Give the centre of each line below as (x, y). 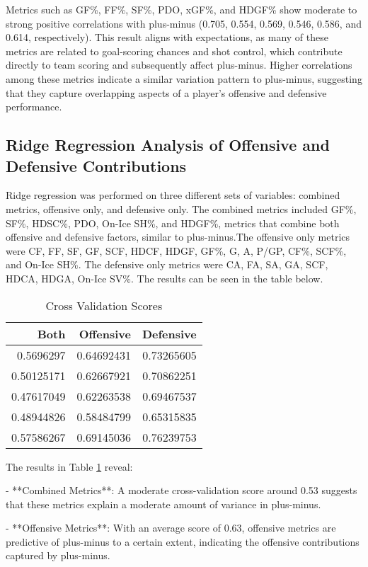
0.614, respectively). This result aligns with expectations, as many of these (167, 37)
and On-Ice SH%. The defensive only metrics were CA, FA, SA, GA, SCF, (167, 264)
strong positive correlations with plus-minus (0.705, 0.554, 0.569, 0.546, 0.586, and (184, 23)
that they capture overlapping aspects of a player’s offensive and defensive (166, 92)
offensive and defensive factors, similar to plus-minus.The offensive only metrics (178, 237)
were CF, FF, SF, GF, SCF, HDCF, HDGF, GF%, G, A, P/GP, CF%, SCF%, (176, 250)
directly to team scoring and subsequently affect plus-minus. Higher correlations (179, 65)
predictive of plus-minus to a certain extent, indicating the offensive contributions (183, 541)
